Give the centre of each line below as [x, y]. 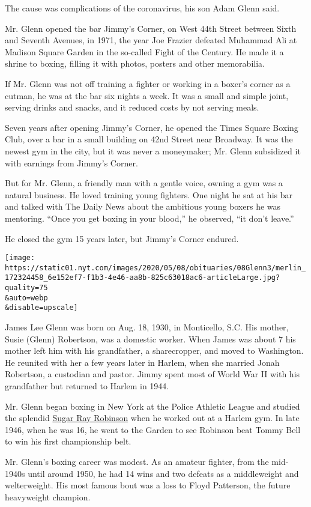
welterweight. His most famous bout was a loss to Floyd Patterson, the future [148, 485]
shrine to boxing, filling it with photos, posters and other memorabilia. [135, 63]
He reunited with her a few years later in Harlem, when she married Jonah [142, 362]
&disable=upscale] [41, 308]
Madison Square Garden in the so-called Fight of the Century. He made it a [144, 51]
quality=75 [26, 288]
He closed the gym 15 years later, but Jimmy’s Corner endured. [122, 238]
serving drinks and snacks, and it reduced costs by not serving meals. [132, 107]
